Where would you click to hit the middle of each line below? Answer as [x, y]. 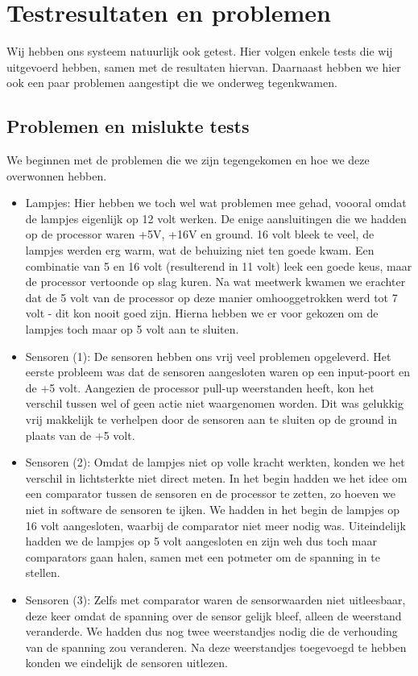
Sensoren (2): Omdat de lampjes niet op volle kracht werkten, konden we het [215, 462]
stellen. [43, 572]
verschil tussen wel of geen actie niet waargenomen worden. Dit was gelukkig [214, 403]
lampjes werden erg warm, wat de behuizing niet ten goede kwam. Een [200, 250]
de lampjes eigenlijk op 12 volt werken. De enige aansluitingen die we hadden [216, 218]
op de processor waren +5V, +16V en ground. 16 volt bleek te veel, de [200, 234]
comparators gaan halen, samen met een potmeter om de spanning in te [203, 556]
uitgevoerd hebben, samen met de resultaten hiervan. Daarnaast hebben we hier [204, 66]
